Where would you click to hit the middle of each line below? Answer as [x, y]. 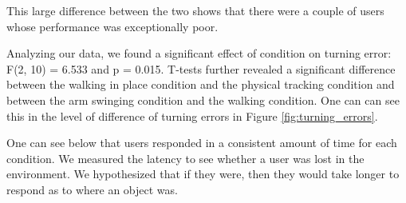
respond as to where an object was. [92, 189]
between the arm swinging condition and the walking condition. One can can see [203, 100]
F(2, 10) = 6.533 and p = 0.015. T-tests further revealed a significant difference [201, 68]
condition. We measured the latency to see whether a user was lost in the [185, 158]
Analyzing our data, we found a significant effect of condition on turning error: [199, 53]
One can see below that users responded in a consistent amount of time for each [202, 143]
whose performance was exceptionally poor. [112, 26]
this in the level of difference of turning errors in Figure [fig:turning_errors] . [192, 115]
